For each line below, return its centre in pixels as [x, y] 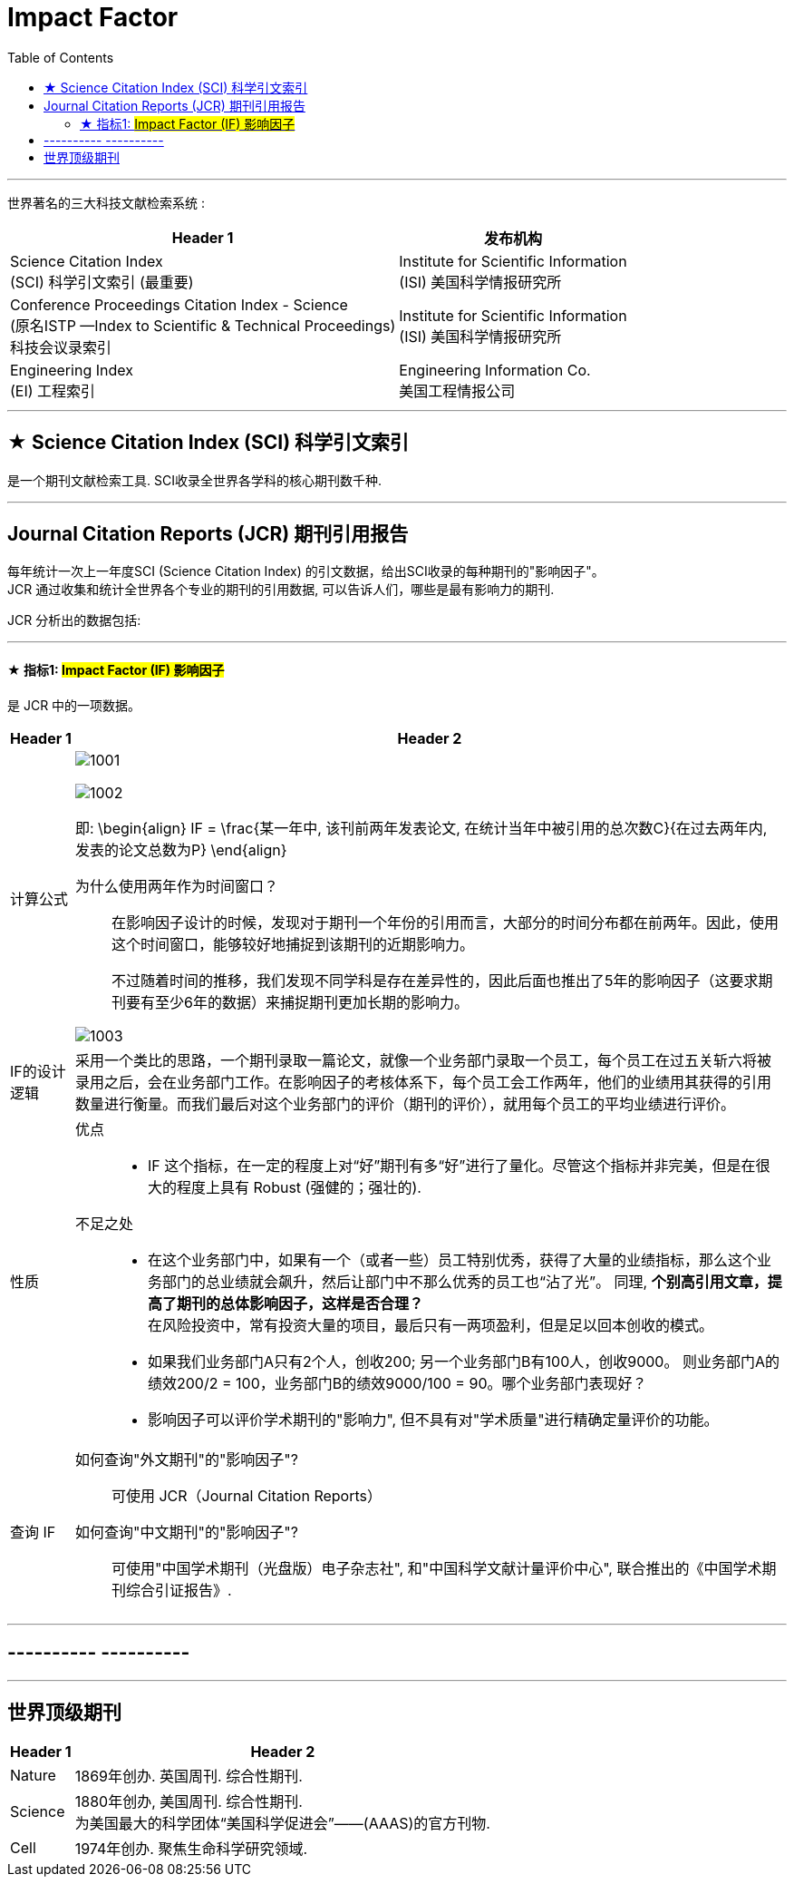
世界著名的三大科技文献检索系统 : [106, 202]
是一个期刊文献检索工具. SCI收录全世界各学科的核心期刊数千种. [194, 480]
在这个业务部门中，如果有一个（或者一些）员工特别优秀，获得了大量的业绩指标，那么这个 [452, 1259]
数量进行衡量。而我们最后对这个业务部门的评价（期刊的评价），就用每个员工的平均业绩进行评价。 [405, 1103]
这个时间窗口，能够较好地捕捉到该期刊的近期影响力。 [292, 944]
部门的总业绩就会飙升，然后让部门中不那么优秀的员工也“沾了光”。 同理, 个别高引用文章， [465, 1281]
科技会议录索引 [61, 347]
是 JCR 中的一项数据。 [74, 705]
